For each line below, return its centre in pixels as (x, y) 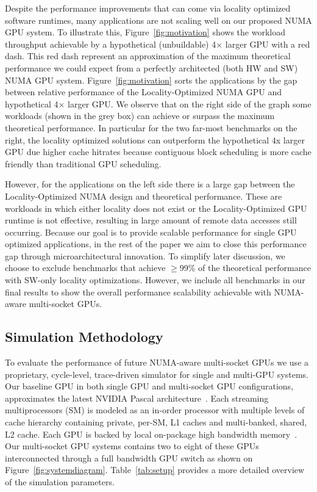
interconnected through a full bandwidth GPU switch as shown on (129, 458)
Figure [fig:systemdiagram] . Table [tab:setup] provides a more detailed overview (155, 470)
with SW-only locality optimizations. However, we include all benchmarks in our (155, 280)
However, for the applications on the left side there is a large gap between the (150, 184)
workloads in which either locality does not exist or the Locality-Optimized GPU (156, 208)
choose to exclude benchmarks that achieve (85, 268)
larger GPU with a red (268, 44)
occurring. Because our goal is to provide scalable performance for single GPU (151, 232)
